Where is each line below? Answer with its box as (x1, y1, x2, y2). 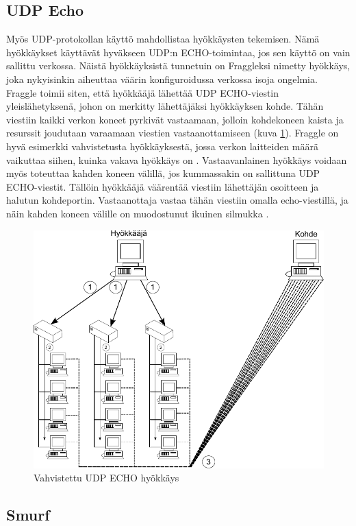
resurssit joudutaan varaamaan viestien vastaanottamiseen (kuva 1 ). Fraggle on (6, 125, 339, 140)
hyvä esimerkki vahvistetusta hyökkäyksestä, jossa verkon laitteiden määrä (6, 139, 319, 153)
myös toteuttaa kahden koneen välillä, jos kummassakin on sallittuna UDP (6, 166, 320, 180)
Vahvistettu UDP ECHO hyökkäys (34, 470, 179, 485)
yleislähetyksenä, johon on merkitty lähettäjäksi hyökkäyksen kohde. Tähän (6, 99, 324, 113)
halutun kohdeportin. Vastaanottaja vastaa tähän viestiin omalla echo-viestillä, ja (6, 193, 348, 207)
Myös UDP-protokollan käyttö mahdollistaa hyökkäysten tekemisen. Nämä (6, 32, 320, 46)
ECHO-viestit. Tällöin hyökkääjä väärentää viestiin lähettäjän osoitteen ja (6, 179, 319, 193)
